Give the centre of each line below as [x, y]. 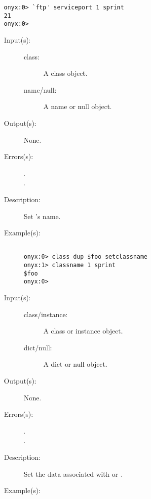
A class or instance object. [83, 331]
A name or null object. [78, 106]
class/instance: [46, 314]
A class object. [66, 73]
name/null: [40, 89]
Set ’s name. [42, 216]
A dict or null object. [75, 364]
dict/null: [38, 347]
